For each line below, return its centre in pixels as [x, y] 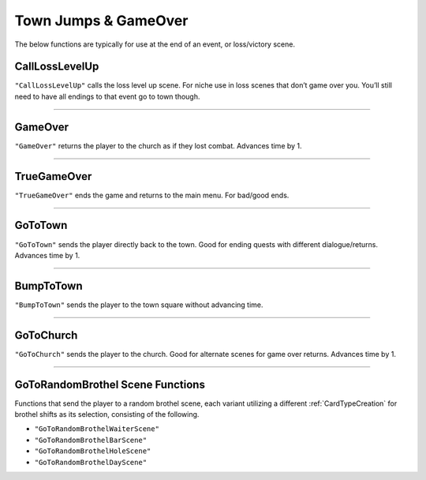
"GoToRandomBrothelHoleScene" [93, 451]
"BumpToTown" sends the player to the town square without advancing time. [139, 305]
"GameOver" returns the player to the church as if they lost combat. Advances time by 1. [159, 145]
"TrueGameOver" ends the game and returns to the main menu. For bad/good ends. [152, 195]
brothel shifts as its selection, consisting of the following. [107, 414]
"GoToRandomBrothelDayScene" [91, 462]
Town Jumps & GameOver [101, 21]
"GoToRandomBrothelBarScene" [91, 440]
